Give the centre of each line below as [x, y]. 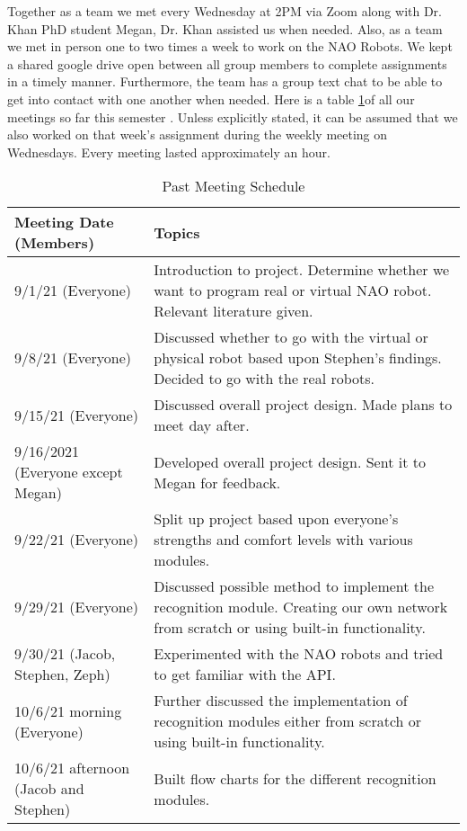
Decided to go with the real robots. [264, 379]
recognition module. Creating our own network [301, 607]
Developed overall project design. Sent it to [290, 461]
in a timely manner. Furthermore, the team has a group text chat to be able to [225, 81]
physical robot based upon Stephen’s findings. [298, 358]
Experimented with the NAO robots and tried [299, 654]
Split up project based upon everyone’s [276, 519]
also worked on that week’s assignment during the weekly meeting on [198, 134]
